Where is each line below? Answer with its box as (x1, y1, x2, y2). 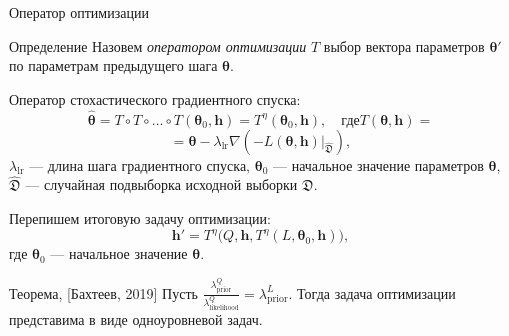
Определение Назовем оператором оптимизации (9, 35, 307, 56)
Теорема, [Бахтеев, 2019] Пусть (9, 282, 198, 303)
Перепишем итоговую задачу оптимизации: (9, 208, 271, 228)
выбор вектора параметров (323, 35, 485, 56)
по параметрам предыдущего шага (9, 55, 218, 76)
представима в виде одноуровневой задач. (9, 309, 263, 330)
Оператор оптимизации (9, 2, 149, 22)
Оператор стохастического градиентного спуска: (9, 88, 301, 109)
